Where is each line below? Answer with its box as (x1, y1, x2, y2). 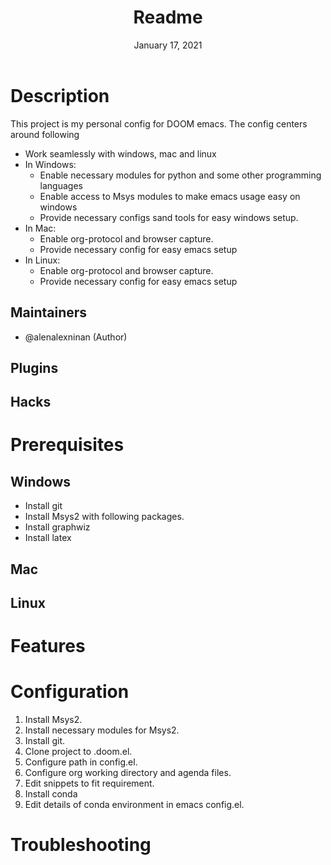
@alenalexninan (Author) (24, 331, 128, 343)
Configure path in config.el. (24, 756, 138, 768)
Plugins (10, 359, 59, 376)
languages (39, 179, 83, 191)
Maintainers (10, 304, 88, 321)
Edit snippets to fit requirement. (24, 777, 155, 790)
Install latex (24, 532, 72, 544)
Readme (133, 6, 203, 29)
